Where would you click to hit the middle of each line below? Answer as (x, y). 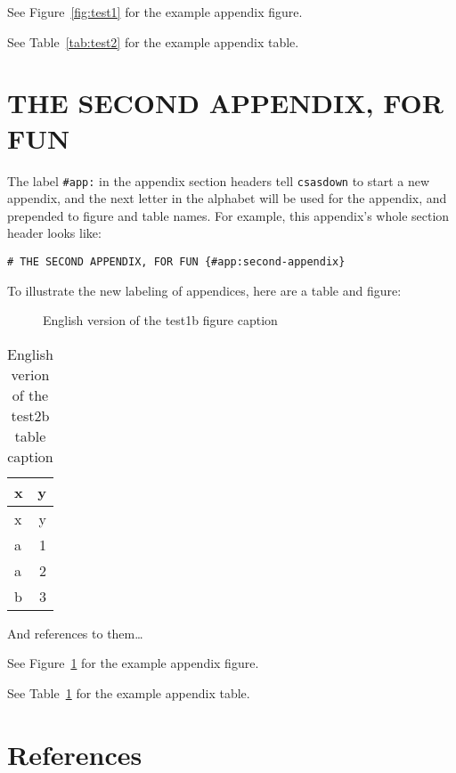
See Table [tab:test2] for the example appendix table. (153, 41)
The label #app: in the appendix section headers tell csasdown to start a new (219, 180)
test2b (30, 415)
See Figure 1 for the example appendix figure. (133, 663)
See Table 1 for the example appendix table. (129, 692)
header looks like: (54, 233)
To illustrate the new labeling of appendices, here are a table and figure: (204, 290)
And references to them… (75, 633)
